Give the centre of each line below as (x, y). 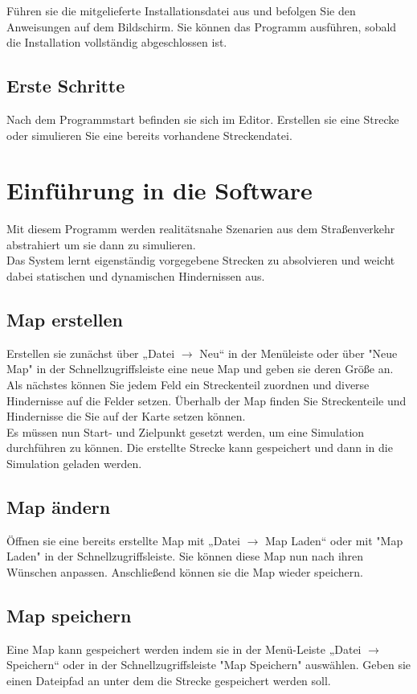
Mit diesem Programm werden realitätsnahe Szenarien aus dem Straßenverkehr (201, 229)
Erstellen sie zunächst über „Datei (91, 353)
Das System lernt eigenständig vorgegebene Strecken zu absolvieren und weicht (201, 260)
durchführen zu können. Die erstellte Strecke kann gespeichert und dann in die (200, 448)
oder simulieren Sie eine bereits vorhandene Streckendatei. (149, 135)
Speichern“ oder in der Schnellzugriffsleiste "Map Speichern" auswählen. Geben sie (209, 665)
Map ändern (59, 507)
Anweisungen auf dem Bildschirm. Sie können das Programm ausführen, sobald (202, 26)
